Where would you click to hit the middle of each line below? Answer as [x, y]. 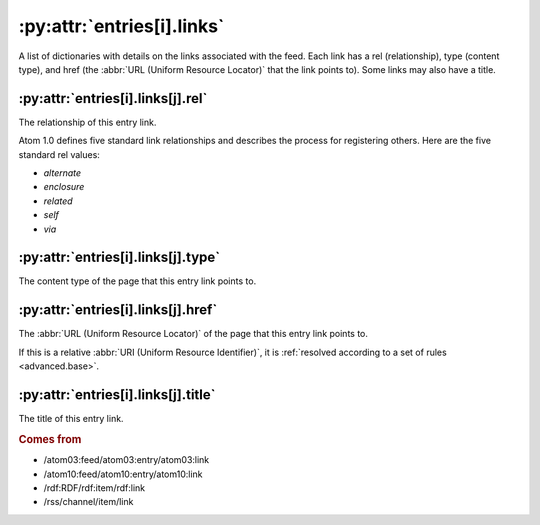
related [58, 201]
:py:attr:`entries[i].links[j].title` [117, 394]
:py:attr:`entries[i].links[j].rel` [113, 98]
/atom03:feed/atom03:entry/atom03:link [126, 460]
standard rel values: [59, 154]
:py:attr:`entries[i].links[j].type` [119, 257]
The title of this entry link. [71, 419]
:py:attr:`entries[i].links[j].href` [118, 310]
